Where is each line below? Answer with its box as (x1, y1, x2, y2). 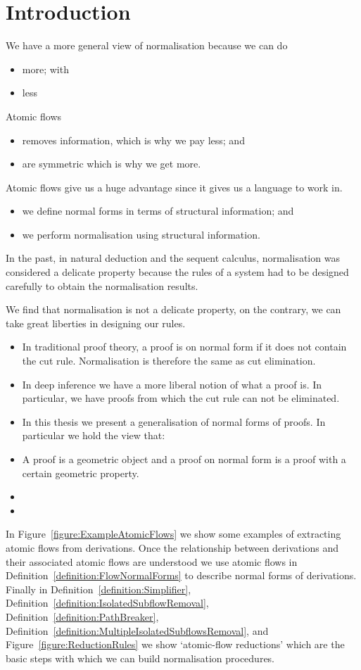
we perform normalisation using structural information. (22, 227, 260, 241)
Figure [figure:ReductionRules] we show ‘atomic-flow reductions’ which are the (6, 637, 345, 652)
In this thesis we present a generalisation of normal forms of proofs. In (22, 414, 326, 429)
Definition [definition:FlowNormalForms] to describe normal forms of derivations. (6, 568, 357, 583)
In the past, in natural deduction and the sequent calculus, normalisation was (6, 251, 340, 265)
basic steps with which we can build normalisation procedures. (6, 650, 275, 665)
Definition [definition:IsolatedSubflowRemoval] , (6, 595, 209, 610)
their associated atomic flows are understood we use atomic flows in (6, 554, 298, 569)
